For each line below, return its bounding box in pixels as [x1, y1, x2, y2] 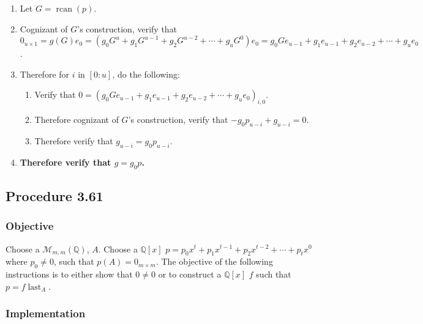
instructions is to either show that [6, 268, 133, 281]
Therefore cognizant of [34, 113, 119, 126]
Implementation [6, 306, 86, 321]
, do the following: [112, 67, 180, 80]
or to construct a [158, 268, 222, 281]
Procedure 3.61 [6, 186, 103, 205]
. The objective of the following [155, 255, 273, 268]
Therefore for [20, 67, 70, 80]
